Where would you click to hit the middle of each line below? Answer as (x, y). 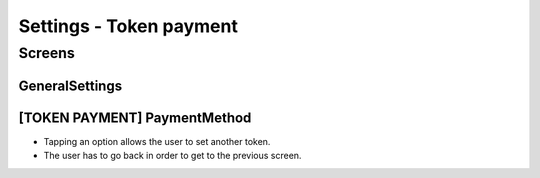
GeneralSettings (70, 85)
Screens (46, 53)
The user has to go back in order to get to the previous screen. (172, 156)
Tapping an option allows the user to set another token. (157, 141)
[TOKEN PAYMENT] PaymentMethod (135, 117)
